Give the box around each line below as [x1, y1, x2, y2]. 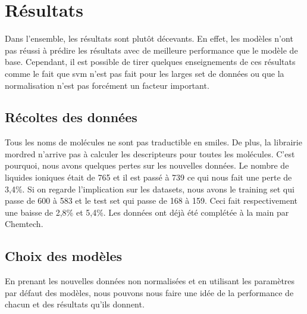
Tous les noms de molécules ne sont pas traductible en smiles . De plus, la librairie [5, 136, 302, 148]
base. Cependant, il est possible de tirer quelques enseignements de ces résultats [5, 55, 296, 68]
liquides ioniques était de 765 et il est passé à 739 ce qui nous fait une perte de [5, 171, 292, 184]
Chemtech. [5, 217, 43, 230]
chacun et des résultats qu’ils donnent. [5, 298, 145, 310]
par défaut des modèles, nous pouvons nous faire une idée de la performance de [5, 286, 294, 299]
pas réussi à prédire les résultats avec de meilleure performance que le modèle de [5, 43, 298, 56]
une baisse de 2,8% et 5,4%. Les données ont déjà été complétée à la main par [5, 206, 289, 218]
